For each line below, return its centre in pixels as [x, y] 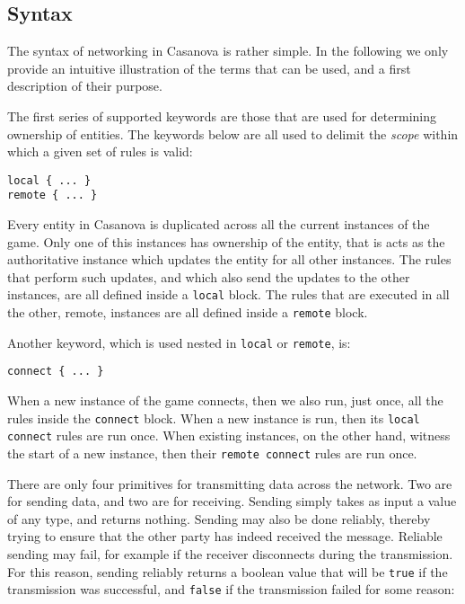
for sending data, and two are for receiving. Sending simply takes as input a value [232, 501]
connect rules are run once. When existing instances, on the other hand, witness [229, 435]
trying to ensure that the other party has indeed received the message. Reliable [225, 536]
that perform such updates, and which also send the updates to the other [209, 276]
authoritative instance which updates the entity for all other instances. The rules [229, 259]
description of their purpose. [85, 86]
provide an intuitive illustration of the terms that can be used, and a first [209, 68]
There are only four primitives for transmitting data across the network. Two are [230, 483]
